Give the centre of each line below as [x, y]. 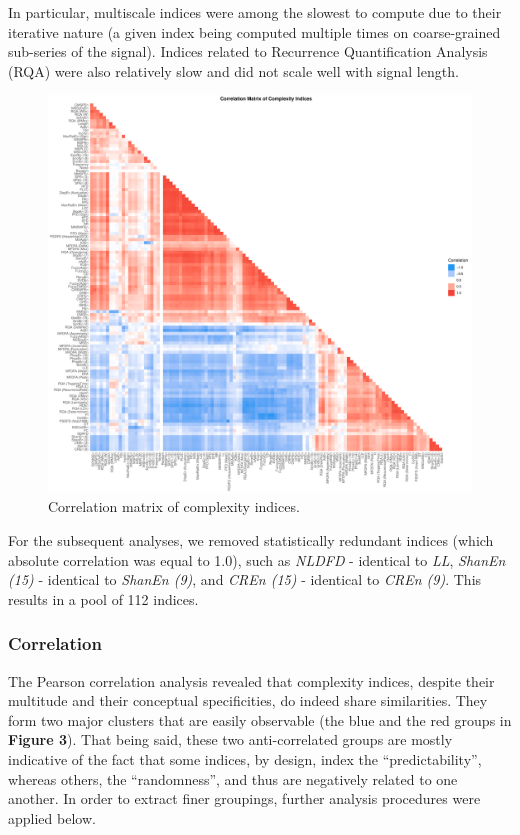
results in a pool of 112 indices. [103, 598]
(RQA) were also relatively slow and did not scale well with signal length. [233, 70]
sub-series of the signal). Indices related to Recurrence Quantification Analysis [248, 51]
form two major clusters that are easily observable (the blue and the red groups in [260, 719]
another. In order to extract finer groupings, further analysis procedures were [244, 798]
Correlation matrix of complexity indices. [174, 506]
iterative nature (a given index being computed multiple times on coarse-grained [254, 31]
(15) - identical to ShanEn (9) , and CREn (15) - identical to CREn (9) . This [245, 579]
